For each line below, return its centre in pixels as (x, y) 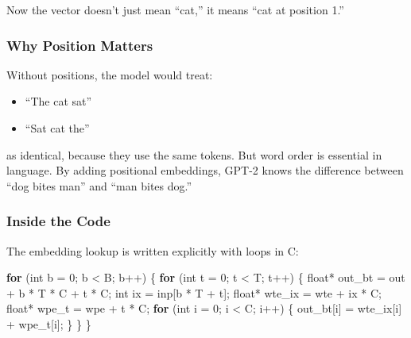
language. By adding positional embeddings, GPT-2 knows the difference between (205, 170)
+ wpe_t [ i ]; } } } (49, 323)
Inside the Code (58, 221)
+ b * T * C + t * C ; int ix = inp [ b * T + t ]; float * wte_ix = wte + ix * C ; (194, 292)
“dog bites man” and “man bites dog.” (99, 185)
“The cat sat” (58, 101)
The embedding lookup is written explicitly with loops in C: (153, 250)
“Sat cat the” (57, 128)
